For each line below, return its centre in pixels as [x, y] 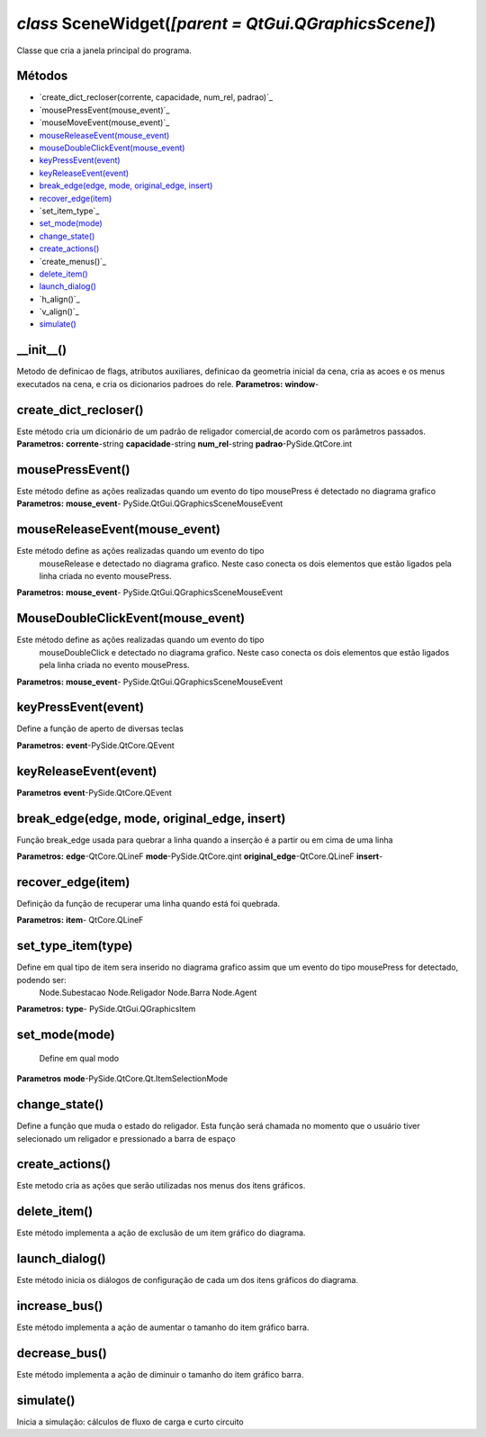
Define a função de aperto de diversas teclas [100, 728]
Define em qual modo [79, 1058]
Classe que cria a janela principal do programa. [104, 50]
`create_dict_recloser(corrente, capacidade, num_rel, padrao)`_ [156, 97]
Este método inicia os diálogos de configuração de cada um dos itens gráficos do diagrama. [188, 1280]
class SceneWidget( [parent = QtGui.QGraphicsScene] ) [226, 23]
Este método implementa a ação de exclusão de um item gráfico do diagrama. [161, 1233]
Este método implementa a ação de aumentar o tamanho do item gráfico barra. [163, 1327]
